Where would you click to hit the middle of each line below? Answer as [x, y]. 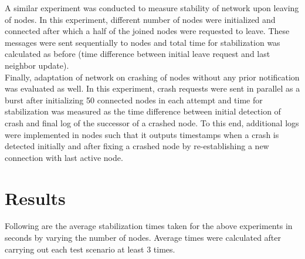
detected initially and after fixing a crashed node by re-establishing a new [137, 146]
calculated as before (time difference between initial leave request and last [138, 54]
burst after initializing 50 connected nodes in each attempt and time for [134, 100]
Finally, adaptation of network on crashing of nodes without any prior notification [152, 77]
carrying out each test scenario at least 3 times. [90, 249]
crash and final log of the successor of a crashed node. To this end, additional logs [152, 122]
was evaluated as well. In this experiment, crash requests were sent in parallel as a [152, 88]
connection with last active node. [64, 157]
